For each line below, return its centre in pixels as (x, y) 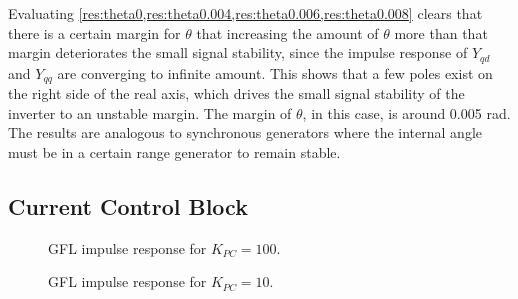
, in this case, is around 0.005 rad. (406, 112)
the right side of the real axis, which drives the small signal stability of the (236, 93)
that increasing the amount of (287, 32)
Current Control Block (128, 205)
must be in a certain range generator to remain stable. (174, 151)
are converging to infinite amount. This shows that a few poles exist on (275, 72)
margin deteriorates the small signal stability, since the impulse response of (238, 52)
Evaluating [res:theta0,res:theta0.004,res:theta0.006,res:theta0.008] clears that (245, 13)
